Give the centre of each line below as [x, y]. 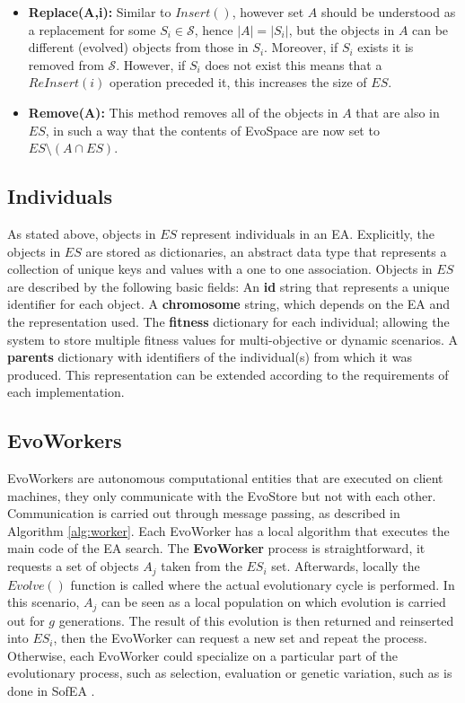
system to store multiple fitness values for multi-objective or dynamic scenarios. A [232, 339]
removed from [66, 64]
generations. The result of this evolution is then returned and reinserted [256, 620]
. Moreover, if [301, 47]
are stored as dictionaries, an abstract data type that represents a [266, 251]
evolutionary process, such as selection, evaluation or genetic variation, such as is [230, 673]
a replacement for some [92, 29]
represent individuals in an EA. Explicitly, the [307, 233]
